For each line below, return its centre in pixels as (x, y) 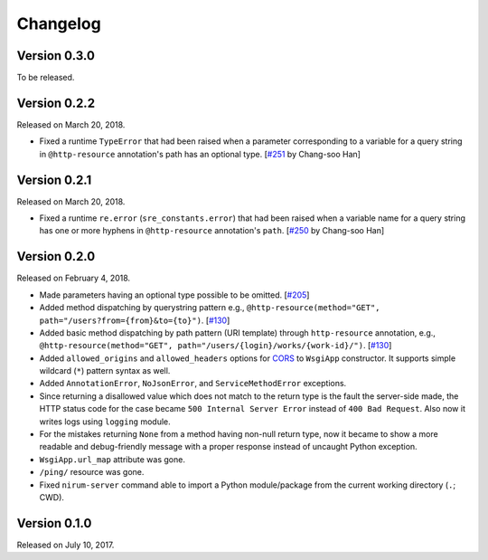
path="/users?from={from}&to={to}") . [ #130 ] (135, 320)
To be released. (46, 78)
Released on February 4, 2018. (74, 278)
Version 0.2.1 (54, 180)
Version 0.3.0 (56, 56)
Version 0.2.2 (56, 103)
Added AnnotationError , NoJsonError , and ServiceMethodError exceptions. (193, 384)
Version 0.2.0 (56, 256)
